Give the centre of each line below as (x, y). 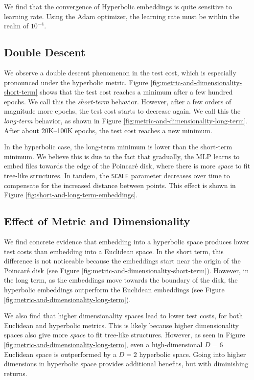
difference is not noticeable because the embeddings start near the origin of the (122, 261)
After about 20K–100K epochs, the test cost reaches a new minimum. (108, 130)
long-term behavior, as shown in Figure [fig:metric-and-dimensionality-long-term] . (126, 120)
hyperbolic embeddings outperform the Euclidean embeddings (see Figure (114, 289)
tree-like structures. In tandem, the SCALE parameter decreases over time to (117, 175)
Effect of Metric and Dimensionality (97, 221)
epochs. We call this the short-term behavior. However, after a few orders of (118, 101)
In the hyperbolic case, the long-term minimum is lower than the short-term (118, 147)
